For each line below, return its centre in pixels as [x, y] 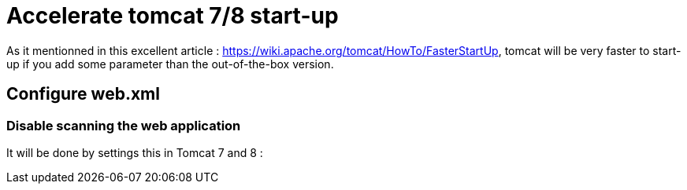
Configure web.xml [83, 94]
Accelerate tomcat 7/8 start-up [173, 16]
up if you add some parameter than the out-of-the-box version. [170, 64]
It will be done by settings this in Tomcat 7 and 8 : [135, 152]
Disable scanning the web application [124, 125]
